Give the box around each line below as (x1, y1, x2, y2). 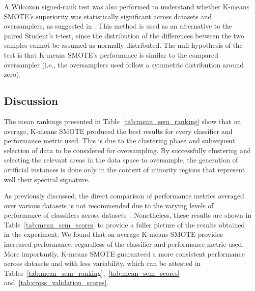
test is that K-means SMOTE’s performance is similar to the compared (4, 49, 218, 60)
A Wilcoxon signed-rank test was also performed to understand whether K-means (4, 1, 250, 11)
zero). (4, 69, 21, 79)
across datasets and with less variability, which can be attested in (4, 258, 201, 268)
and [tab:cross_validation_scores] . (4, 277, 109, 288)
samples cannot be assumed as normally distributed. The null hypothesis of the (4, 40, 243, 50)
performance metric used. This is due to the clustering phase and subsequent (4, 135, 235, 146)
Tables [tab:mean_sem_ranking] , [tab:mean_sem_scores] (4, 267, 180, 278)
